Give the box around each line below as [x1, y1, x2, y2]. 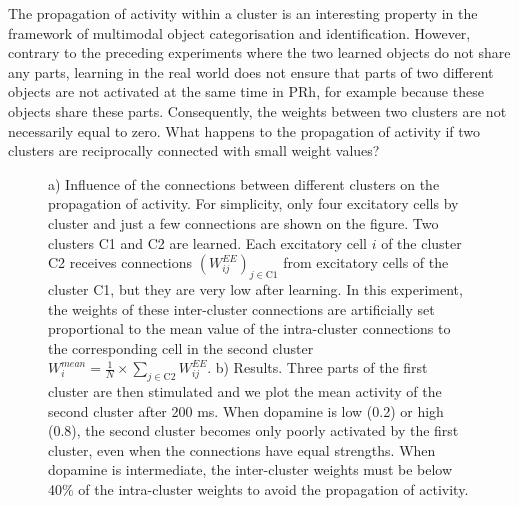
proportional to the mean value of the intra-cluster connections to [48, 318, 451, 339]
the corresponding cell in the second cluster [48, 337, 314, 358]
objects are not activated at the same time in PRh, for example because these [8, 81, 484, 102]
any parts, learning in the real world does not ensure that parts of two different [8, 61, 494, 82]
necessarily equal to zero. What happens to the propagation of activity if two [8, 120, 481, 141]
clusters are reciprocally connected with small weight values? [8, 140, 380, 161]
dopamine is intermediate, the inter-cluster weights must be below [48, 459, 453, 480]
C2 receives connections [48, 252, 193, 273]
